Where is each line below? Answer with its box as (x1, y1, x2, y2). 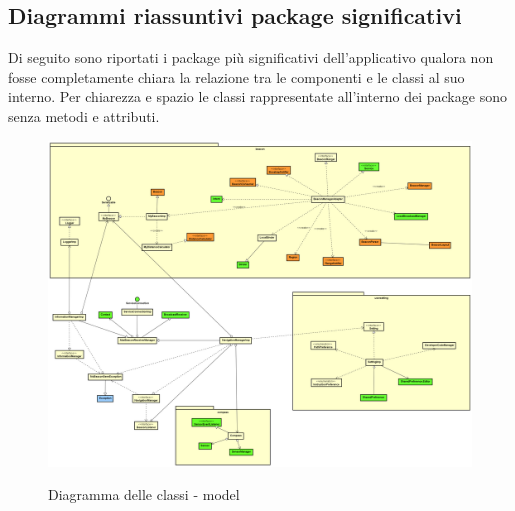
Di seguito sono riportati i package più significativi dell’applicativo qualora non (8, 47, 494, 68)
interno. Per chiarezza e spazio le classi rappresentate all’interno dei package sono (8, 86, 507, 107)
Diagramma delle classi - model (48, 484, 240, 505)
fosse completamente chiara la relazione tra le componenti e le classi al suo (8, 66, 465, 87)
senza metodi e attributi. (8, 105, 160, 126)
